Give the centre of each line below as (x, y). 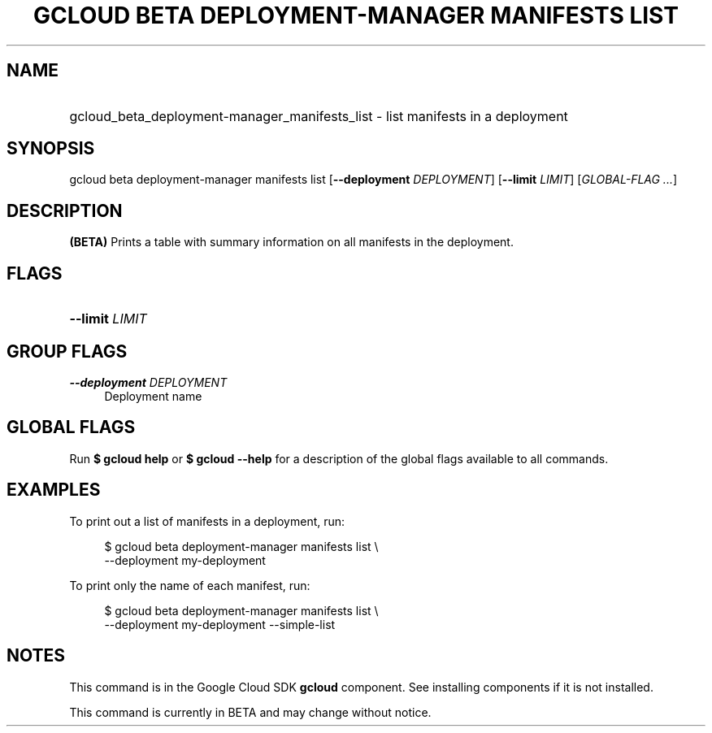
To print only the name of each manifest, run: (190, 585)
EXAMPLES (54, 490)
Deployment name (153, 396)
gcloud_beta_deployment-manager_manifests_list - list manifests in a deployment (319, 116)
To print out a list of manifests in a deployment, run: (207, 521)
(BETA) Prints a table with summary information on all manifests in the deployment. (291, 242)
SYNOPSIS (51, 149)
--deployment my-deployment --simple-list (220, 624)
